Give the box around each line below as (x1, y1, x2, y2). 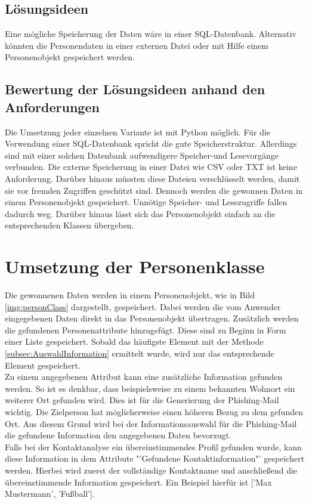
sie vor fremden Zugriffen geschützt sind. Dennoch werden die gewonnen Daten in (5, 184, 303, 196)
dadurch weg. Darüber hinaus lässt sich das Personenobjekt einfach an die (5, 207, 276, 219)
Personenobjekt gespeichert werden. (5, 51, 135, 63)
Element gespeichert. (5, 358, 81, 371)
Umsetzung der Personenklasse (5, 254, 265, 279)
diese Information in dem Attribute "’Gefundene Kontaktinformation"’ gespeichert (5, 452, 305, 465)
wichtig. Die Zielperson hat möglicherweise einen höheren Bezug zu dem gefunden (5, 405, 303, 418)
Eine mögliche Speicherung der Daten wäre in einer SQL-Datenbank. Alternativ (5, 27, 296, 40)
